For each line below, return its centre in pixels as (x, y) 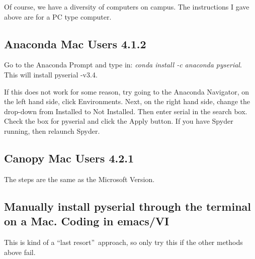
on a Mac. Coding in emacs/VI (87, 221)
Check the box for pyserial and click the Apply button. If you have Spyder (119, 121)
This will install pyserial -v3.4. (51, 74)
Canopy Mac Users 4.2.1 (69, 158)
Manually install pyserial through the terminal (127, 206)
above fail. (20, 252)
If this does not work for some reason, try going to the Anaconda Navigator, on (127, 91)
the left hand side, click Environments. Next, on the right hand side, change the (127, 101)
